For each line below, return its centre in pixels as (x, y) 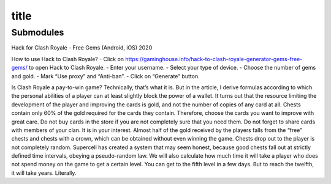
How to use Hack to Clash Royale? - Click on (68, 59)
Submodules (38, 32)
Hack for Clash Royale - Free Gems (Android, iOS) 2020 (82, 48)
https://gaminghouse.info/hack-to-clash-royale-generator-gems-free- (214, 59)
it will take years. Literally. (44, 173)
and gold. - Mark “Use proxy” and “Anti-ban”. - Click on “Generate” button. (105, 76)
